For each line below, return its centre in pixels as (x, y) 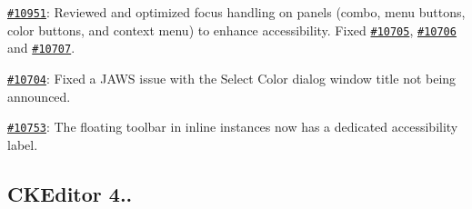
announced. (39, 96)
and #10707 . (41, 48)
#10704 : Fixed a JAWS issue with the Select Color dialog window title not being (232, 78)
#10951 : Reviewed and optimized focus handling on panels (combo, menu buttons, (236, 12)
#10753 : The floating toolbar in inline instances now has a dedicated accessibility (233, 127)
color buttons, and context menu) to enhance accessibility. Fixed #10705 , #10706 (232, 30)
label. (23, 144)
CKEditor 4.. (70, 193)
